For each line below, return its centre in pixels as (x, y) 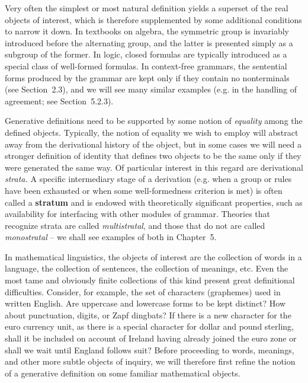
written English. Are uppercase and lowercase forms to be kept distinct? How (145, 303)
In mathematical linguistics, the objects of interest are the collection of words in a (153, 256)
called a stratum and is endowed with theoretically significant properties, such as (154, 202)
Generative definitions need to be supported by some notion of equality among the (154, 121)
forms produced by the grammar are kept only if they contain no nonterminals (147, 77)
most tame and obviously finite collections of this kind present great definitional (150, 280)
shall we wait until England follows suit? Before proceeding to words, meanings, (150, 350)
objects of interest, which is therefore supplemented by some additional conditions (153, 19)
